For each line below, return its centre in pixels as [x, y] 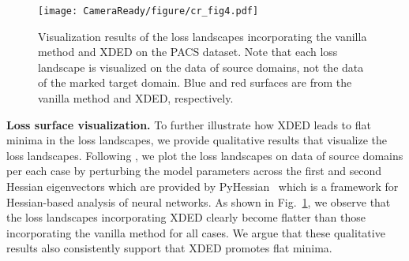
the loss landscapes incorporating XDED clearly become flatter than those [186, 217]
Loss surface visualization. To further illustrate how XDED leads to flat [189, 124]
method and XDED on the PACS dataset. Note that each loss [188, 52]
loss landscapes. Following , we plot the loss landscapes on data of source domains [205, 155]
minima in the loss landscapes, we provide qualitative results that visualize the [197, 140]
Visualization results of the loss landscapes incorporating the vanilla [203, 36]
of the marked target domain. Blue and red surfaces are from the [195, 82]
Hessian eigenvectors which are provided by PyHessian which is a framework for [203, 186]
